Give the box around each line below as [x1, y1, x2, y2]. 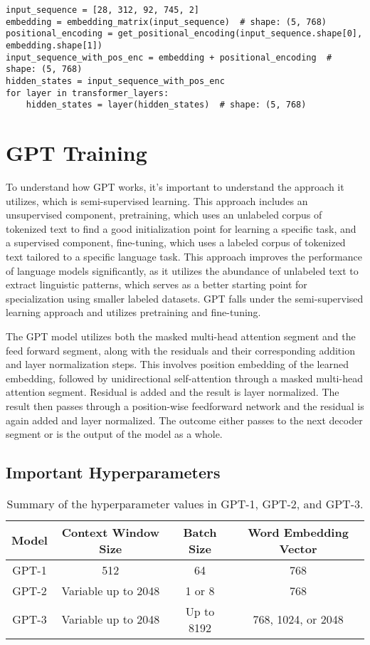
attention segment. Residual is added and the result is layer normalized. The [6, 384, 339, 399]
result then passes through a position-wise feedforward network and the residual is [6, 398, 364, 413]
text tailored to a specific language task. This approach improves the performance [6, 249, 362, 263]
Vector [279, 540, 317, 557]
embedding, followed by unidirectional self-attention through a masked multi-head [6, 370, 363, 385]
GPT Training [6, 138, 147, 167]
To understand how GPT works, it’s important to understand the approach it [6, 179, 344, 194]
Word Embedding [248, 523, 349, 540]
